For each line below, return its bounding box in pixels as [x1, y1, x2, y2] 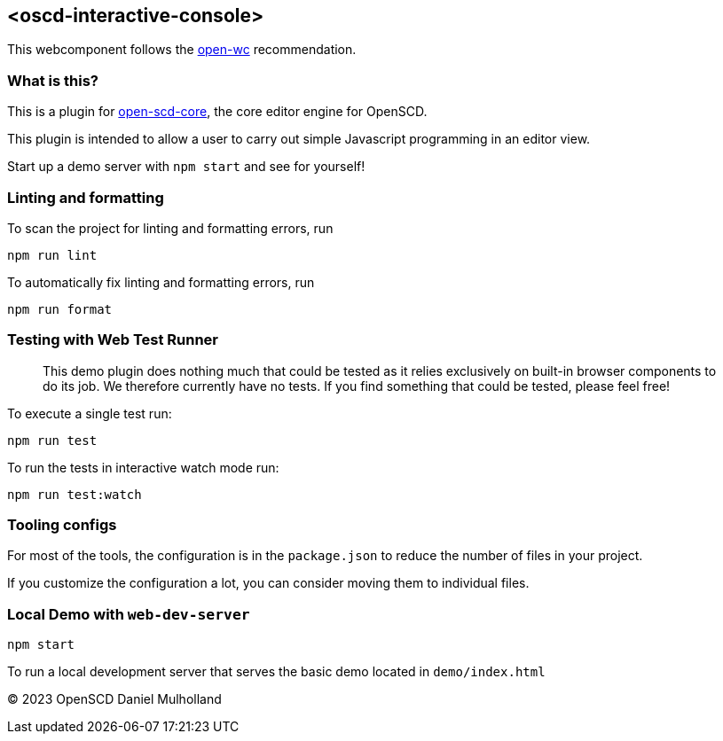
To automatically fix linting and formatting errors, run [7, 274, 315, 290]
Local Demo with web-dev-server [7, 604, 250, 623]
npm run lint [7, 247, 98, 262]
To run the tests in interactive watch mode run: [7, 459, 279, 475]
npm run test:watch [7, 487, 142, 502]
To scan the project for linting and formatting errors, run [7, 220, 334, 236]
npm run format [7, 301, 113, 316]
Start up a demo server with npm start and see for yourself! [7, 159, 365, 175]
